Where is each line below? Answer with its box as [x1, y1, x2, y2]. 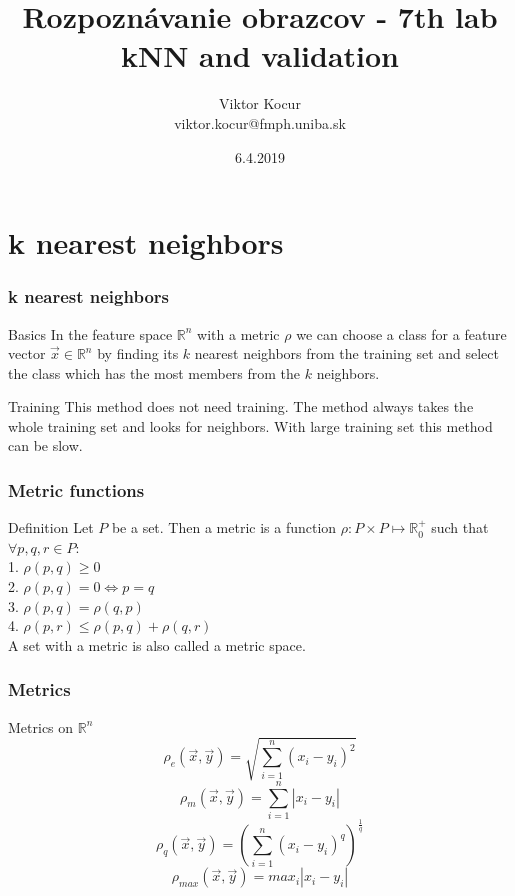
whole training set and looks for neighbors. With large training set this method [8, 415, 493, 436]
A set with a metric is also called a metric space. [8, 634, 306, 655]
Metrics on [8, 716, 74, 737]
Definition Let [8, 517, 94, 538]
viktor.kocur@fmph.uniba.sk [174, 112, 346, 133]
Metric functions [8, 477, 145, 502]
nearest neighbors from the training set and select [194, 343, 499, 364]
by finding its [97, 343, 179, 364]
